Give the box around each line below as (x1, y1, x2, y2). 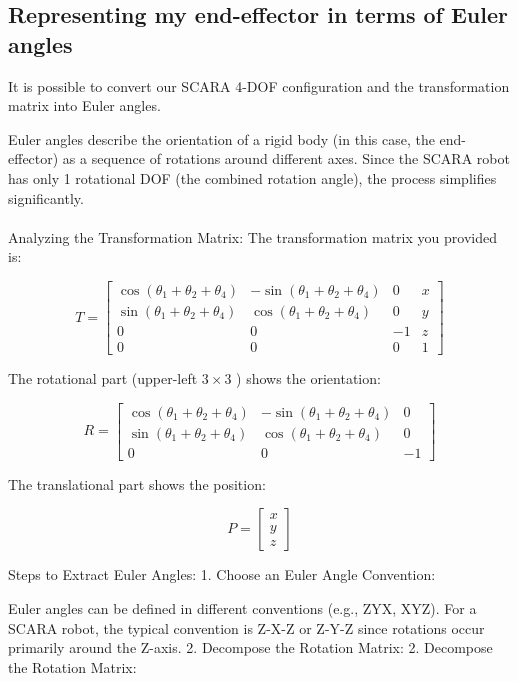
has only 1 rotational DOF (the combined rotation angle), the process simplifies (8, 167, 497, 188)
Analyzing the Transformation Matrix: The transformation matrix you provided (8, 226, 497, 247)
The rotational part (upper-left (8, 368, 198, 389)
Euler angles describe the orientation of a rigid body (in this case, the (8, 128, 435, 149)
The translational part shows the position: (8, 473, 266, 494)
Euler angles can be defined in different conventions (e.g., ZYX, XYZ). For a (8, 597, 477, 618)
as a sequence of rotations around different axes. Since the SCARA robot (62, 148, 510, 169)
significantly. (8, 187, 84, 208)
